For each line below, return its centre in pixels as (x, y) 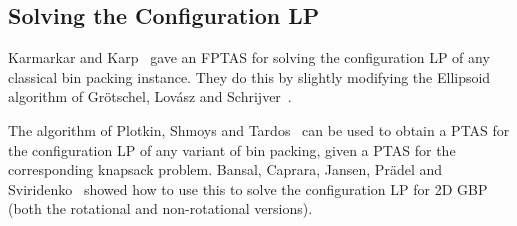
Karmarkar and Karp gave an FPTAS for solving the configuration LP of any (249, 57)
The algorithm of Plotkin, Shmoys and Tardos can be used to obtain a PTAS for (259, 129)
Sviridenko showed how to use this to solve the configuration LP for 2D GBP (248, 188)
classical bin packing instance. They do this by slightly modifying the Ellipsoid (249, 76)
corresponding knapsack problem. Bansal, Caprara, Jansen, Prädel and (225, 169)
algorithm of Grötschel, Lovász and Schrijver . (150, 96)
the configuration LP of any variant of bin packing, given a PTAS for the (232, 149)
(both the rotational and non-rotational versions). (160, 208)
